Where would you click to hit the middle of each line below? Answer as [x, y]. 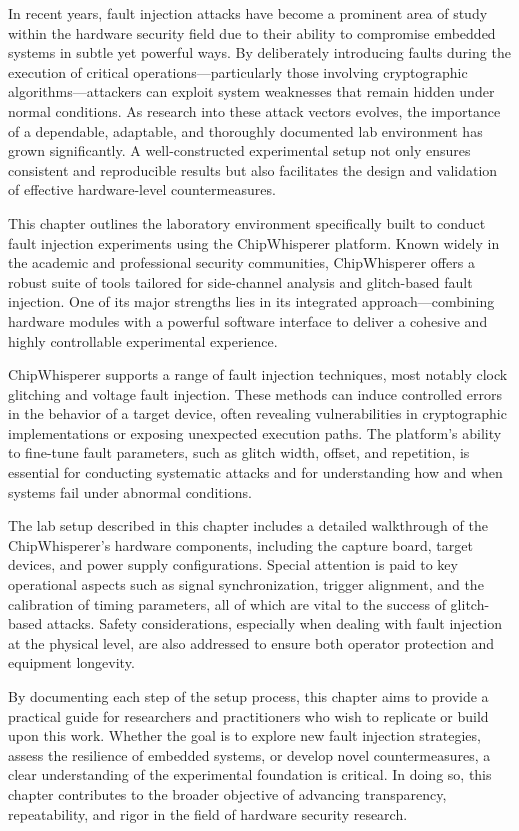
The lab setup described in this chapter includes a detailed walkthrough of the [248, 525]
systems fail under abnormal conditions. [130, 491]
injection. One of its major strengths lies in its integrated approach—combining [251, 301]
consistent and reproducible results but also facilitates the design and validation [253, 169]
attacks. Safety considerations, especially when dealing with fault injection [274, 623]
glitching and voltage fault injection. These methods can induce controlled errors [255, 393]
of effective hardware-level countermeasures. [142, 189]
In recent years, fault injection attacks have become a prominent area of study [248, 13]
